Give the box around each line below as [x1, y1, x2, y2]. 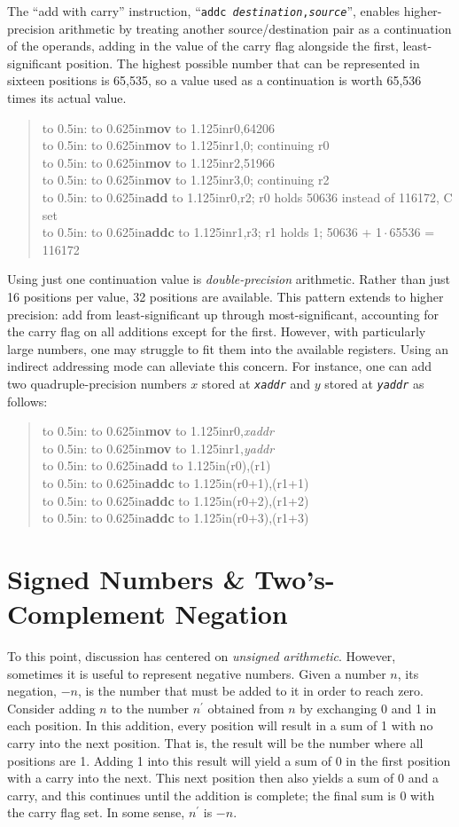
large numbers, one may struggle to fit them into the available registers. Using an [7, 339, 448, 358]
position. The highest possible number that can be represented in [66, 53, 420, 72]
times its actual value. [7, 89, 127, 107]
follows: [7, 391, 48, 410]
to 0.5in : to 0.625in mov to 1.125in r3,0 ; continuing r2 [42, 170, 330, 189]
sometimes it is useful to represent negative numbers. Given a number [7, 664, 386, 682]
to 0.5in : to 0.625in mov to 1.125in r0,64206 [42, 118, 275, 137]
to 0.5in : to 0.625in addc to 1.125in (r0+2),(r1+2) [42, 491, 309, 509]
